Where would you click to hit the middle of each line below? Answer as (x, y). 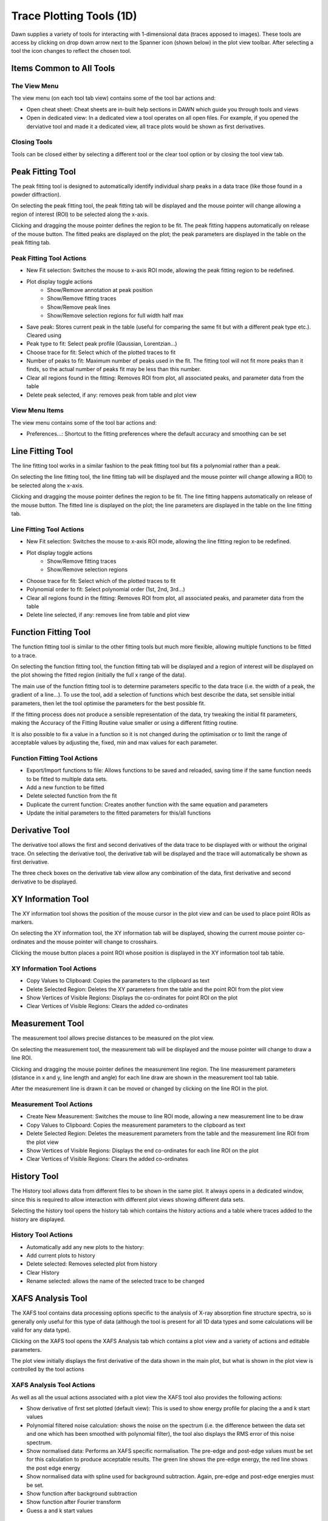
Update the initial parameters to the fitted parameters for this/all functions (119, 813)
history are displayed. (38, 1219)
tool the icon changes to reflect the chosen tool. (71, 51)
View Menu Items (37, 411)
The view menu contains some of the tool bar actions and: (84, 422)
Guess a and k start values (60, 1510)
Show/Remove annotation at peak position (100, 290)
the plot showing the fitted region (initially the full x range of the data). (99, 675)
